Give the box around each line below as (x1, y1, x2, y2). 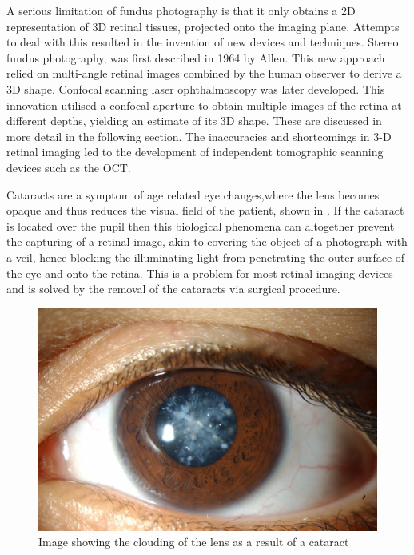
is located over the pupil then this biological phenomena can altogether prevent (6, 217, 395, 234)
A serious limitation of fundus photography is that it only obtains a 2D (6, 2, 356, 18)
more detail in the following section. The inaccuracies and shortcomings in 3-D (6, 127, 392, 144)
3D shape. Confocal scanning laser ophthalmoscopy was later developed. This (6, 80, 385, 97)
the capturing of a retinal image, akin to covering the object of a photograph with (6, 233, 408, 250)
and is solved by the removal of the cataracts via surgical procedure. (6, 280, 340, 297)
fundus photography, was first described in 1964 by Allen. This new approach (6, 49, 385, 66)
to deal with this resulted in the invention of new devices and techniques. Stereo (6, 34, 399, 50)
